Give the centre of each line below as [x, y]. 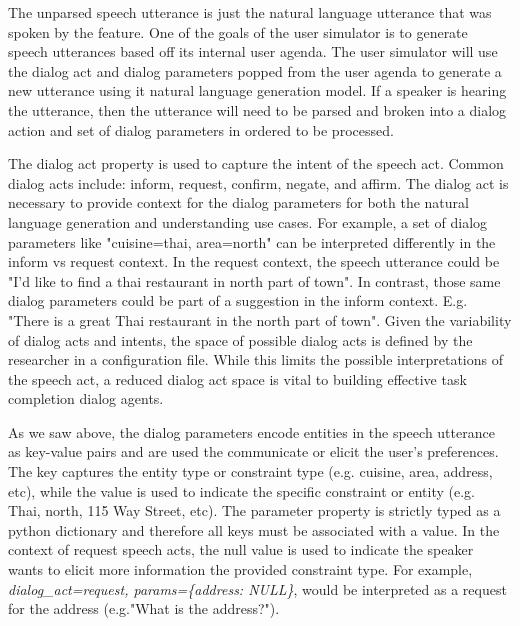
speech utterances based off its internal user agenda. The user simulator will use [253, 51]
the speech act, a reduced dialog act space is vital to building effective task [237, 378]
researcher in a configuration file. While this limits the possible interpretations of [255, 359]
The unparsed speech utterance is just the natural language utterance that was [250, 12]
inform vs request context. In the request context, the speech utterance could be [254, 261]
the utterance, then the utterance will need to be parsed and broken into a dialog [257, 109]
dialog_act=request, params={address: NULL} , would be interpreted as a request [257, 588]
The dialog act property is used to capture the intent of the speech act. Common [256, 163]
